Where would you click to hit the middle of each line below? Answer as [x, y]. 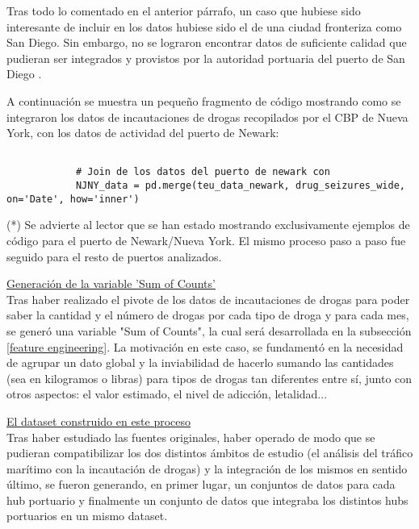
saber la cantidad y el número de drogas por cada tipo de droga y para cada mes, [208, 315]
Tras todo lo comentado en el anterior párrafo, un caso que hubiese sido [184, 10]
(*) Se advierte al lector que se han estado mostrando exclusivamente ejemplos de [208, 225]
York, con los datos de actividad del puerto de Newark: [143, 133]
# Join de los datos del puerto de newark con [203, 172]
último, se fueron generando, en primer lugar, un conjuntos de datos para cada [201, 484]
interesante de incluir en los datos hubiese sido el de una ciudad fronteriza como [204, 26]
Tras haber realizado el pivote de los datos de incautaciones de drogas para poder [208, 299]
